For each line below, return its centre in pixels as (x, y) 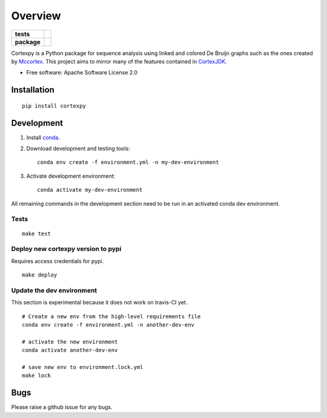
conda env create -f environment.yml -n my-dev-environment (128, 162)
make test (36, 233)
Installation (33, 90)
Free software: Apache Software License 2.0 (82, 73)
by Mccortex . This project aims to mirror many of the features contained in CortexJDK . (119, 61)
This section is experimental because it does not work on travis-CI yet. (99, 302)
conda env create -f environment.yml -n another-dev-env (108, 325)
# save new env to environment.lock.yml (83, 367)
